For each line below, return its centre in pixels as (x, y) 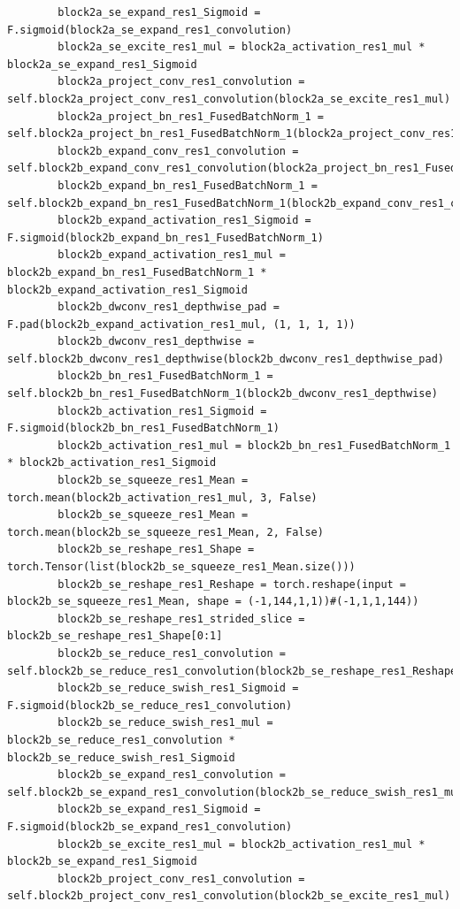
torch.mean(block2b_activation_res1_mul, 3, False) (162, 497)
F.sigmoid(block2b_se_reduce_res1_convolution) (150, 705)
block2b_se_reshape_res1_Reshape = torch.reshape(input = (232, 584)
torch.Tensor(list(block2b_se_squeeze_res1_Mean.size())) (181, 567)
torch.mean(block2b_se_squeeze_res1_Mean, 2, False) (165, 532)
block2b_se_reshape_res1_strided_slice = (181, 619)
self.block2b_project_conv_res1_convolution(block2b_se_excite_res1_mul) (229, 896)
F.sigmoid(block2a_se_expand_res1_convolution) (150, 30)
